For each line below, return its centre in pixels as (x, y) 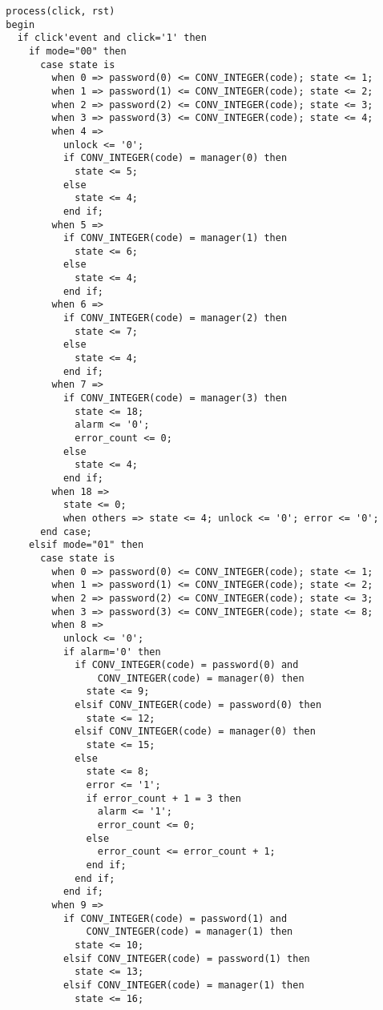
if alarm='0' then (112, 652)
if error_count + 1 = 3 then (163, 798)
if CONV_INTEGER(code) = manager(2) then (175, 318)
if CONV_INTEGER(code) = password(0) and (187, 665)
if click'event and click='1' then (112, 38)
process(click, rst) (60, 11)
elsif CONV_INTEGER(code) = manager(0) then (195, 732)
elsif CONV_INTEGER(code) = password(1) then (186, 958)
